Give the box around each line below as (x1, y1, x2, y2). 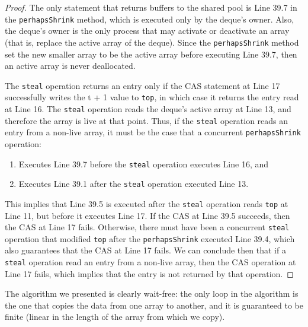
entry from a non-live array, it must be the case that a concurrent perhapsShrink (5, 126, 301, 138)
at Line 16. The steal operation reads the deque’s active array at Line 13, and (5, 103, 291, 115)
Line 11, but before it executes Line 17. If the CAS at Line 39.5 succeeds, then (5, 209, 290, 221)
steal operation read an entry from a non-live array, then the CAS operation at (5, 256, 296, 268)
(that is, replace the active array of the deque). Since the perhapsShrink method (5, 36, 299, 48)
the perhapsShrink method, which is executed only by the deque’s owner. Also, (5, 12, 294, 25)
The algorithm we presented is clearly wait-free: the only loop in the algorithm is (5, 287, 299, 300)
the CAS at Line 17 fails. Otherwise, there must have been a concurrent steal (5, 221, 290, 233)
